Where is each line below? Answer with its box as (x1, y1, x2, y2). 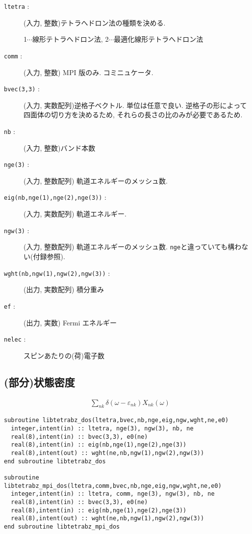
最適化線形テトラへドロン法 (114, 34, 203, 44)
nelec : (4, 334, 26, 344)
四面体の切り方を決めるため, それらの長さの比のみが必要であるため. (24, 109, 243, 120)
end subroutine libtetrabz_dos (4, 457, 106, 465)
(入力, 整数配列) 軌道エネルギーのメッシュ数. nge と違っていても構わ (24, 241, 242, 252)
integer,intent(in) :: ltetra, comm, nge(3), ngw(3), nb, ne (11, 490, 215, 498)
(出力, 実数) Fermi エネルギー (24, 317, 117, 327)
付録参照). (33, 251, 65, 261)
